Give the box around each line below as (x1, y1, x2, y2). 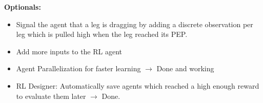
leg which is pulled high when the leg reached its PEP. (16, 29, 188, 39)
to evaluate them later (16, 90, 86, 101)
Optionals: (4, 2, 41, 12)
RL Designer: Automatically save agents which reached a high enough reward (16, 80, 259, 91)
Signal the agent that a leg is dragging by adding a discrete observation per (16, 18, 253, 29)
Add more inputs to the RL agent (16, 46, 123, 56)
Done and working (156, 63, 214, 74)
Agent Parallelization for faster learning (16, 63, 141, 74)
